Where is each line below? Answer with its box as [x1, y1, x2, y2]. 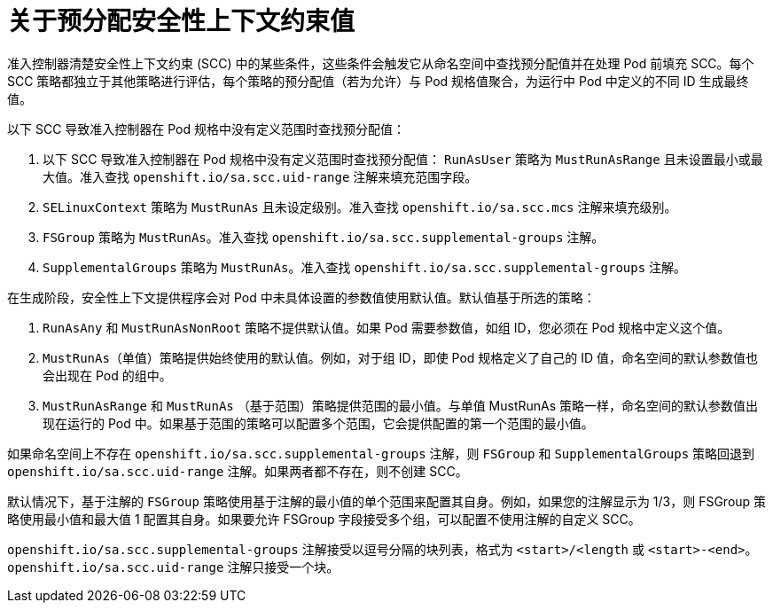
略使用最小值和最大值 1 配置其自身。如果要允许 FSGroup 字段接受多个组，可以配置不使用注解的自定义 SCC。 [7, 511, 641, 527]
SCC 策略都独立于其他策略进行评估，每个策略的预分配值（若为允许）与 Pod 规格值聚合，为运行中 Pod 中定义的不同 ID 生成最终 [7, 73, 749, 89]
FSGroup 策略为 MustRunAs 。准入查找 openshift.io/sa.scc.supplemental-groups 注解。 [43, 229, 605, 245]
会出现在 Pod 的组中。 [43, 367, 172, 383]
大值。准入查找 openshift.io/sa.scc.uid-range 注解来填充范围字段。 [43, 168, 478, 184]
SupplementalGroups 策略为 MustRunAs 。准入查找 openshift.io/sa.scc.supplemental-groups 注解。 [43, 259, 687, 275]
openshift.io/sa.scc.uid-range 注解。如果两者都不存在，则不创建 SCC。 [7, 463, 468, 479]
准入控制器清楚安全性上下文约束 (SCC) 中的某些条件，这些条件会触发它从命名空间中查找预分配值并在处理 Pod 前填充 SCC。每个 [7, 55, 754, 71]
